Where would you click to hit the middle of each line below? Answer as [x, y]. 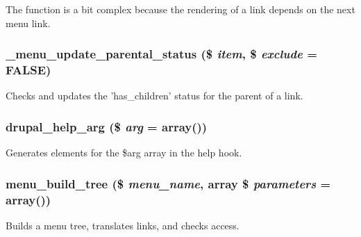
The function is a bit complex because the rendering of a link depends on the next [180, 9]
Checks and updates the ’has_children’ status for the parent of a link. [154, 96]
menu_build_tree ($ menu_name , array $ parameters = [168, 183]
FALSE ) [28, 70]
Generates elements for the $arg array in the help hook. [124, 153]
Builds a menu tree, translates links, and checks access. [123, 225]
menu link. [28, 23]
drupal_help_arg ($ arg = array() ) [107, 126]
